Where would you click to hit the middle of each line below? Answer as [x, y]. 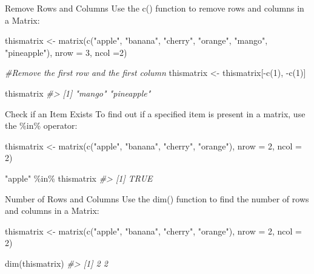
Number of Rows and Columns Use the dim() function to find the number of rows [157, 198]
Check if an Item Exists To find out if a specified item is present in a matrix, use [155, 113]
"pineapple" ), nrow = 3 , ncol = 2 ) [66, 52]
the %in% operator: [41, 125]
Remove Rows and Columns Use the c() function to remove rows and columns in [155, 8]
